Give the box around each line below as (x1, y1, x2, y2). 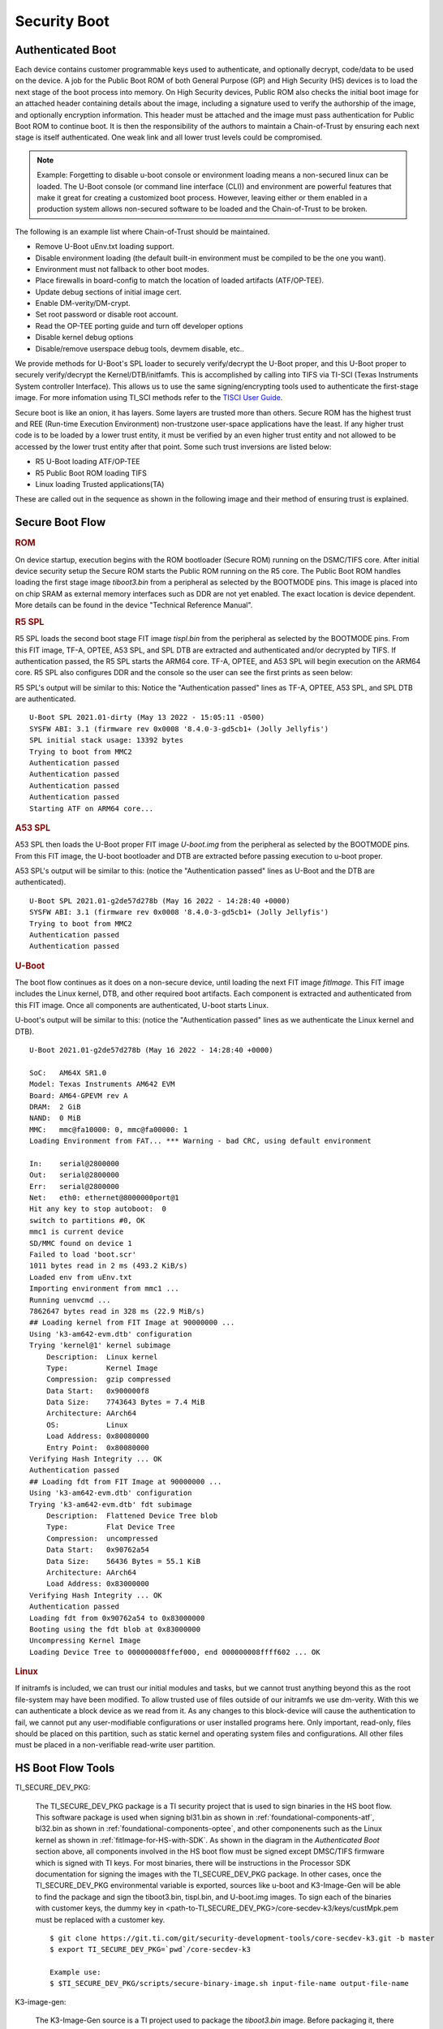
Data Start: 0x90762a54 (45, 1545, 150, 1554)
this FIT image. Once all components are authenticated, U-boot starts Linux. (15, 1000, 269, 1010)
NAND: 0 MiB (29, 1114, 81, 1123)
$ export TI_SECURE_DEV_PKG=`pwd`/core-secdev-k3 (49, 1945, 252, 1954)
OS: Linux (45, 1420, 128, 1429)
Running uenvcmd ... (29, 1295, 111, 1304)
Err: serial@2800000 (29, 1182, 120, 1191)
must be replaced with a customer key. (35, 1915, 166, 1924)
